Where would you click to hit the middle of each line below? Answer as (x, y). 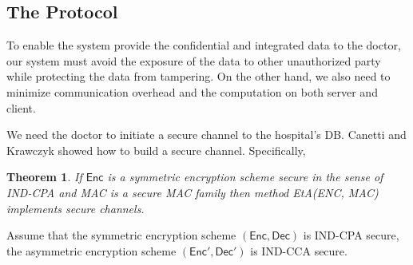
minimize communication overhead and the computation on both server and (192, 91)
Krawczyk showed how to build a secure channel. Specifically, (156, 150)
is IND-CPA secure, (351, 235)
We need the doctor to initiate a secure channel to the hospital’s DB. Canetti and (206, 134)
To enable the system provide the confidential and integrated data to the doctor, (204, 45)
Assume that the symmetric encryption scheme (121, 235)
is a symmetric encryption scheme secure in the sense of (245, 177)
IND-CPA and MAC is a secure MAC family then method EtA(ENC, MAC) (193, 192)
